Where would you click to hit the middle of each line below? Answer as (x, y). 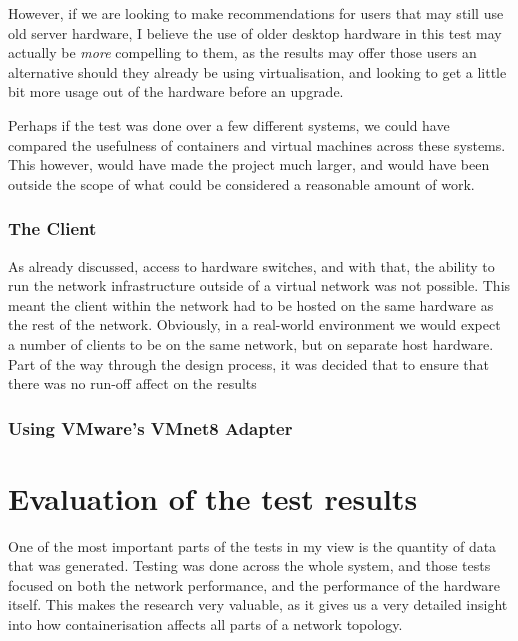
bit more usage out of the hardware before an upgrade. (176, 91)
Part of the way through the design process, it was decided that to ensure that (248, 363)
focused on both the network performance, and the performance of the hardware (254, 584)
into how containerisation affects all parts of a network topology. (205, 624)
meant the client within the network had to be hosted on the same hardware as (251, 304)
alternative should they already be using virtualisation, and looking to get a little (257, 71)
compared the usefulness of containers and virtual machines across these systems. (257, 144)
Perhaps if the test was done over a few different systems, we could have (229, 124)
